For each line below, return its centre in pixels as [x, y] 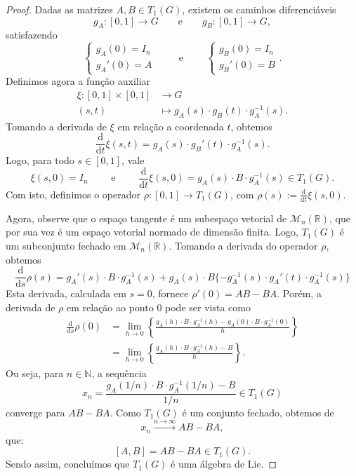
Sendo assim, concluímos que [68, 464]
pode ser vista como [208, 307]
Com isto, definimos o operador [73, 194]
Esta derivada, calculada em [66, 293]
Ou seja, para [35, 373]
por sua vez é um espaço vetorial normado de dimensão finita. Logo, [152, 232]
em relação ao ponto [110, 307]
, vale [133, 160]
